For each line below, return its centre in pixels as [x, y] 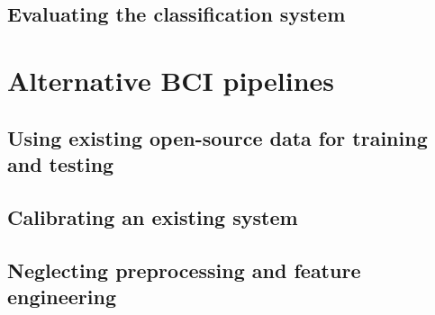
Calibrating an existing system [153, 216]
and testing [61, 163]
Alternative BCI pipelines [171, 80]
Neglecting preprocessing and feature [184, 270]
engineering [62, 296]
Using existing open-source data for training [217, 137]
